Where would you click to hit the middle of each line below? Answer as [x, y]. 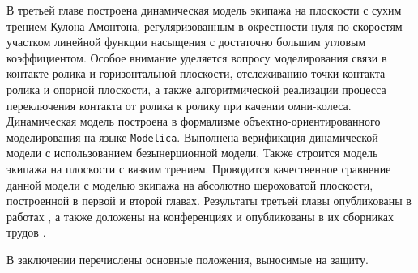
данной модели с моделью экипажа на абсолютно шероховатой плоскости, [190, 184]
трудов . [26, 232]
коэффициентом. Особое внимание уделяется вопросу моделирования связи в [197, 57]
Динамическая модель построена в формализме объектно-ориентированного [194, 121]
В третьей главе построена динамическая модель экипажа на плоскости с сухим [204, 10]
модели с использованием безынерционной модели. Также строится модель [192, 153]
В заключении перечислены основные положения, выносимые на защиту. [188, 259]
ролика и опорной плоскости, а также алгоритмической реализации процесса [196, 89]
